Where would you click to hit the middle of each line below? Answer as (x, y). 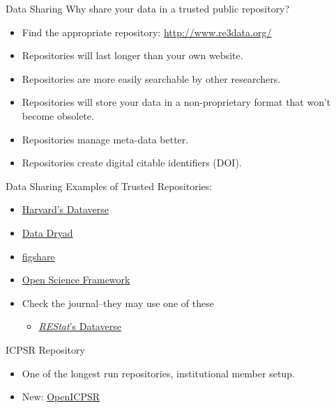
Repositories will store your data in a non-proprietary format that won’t (176, 102)
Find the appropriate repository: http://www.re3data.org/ (147, 32)
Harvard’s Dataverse (65, 209)
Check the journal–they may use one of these (118, 303)
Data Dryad (47, 232)
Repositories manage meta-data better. (105, 139)
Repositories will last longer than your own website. (132, 55)
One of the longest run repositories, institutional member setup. (158, 373)
